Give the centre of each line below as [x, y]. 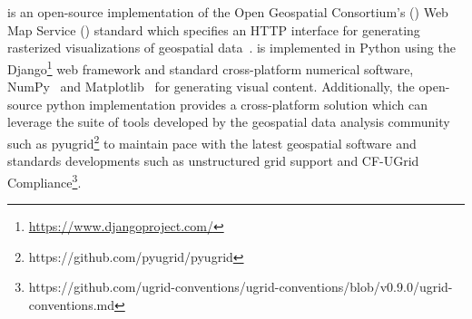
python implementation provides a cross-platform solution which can [236, 104]
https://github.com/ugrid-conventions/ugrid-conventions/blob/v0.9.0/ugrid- [241, 287]
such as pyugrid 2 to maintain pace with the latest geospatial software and [212, 142]
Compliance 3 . [44, 180]
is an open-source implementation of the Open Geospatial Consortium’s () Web [228, 12]
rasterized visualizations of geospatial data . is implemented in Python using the [231, 48]
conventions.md [71, 304]
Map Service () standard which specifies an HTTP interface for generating [214, 29]
